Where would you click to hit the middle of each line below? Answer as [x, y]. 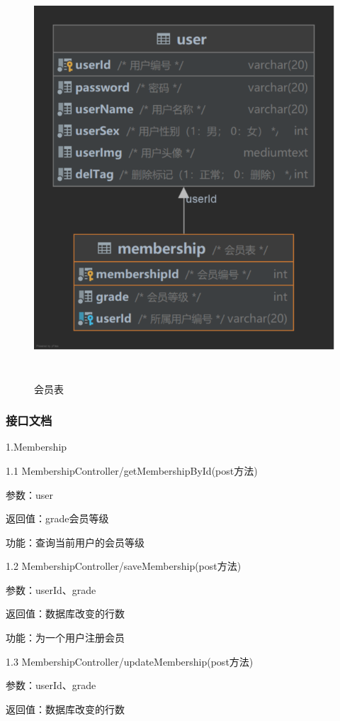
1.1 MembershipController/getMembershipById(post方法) [132, 470]
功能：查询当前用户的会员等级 [75, 542]
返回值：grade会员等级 [57, 518]
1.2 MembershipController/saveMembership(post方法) [124, 566]
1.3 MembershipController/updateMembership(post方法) [130, 661]
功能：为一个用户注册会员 [65, 638]
